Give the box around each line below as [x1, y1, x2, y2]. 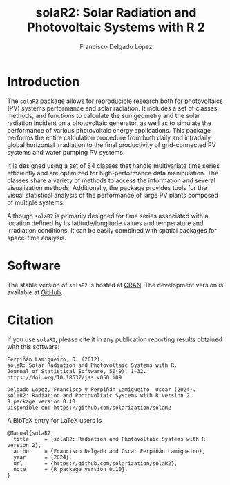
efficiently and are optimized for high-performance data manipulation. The [7, 169, 219, 177]
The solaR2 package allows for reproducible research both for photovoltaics [7, 97, 223, 105]
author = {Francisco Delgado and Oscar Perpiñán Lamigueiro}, [13, 448, 206, 455]
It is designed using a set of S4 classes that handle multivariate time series [7, 161, 220, 170]
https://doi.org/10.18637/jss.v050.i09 [7, 374, 122, 381]
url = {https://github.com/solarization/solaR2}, [13, 459, 178, 467]
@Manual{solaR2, [7, 430, 54, 437]
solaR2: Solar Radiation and [35, 5, 197, 21]
